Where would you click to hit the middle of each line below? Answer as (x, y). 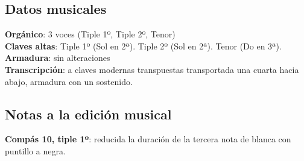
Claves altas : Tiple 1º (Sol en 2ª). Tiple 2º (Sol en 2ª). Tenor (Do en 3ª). (143, 46)
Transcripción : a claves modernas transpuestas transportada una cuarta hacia (152, 69)
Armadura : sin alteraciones (58, 58)
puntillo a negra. (35, 150)
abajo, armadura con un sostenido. (69, 81)
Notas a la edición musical (88, 114)
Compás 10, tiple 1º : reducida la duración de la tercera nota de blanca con (148, 139)
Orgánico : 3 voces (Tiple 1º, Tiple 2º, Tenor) (90, 34)
